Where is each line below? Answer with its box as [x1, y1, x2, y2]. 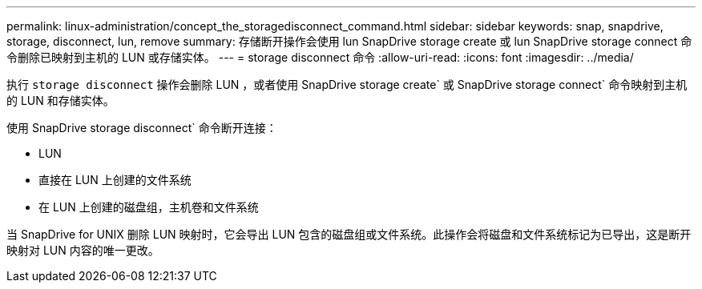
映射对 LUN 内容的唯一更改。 [6, 243, 159, 257]
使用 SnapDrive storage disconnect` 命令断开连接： [6, 121, 277, 134]
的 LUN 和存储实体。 [6, 94, 115, 107]
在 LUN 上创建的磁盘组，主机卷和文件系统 [38, 200, 259, 214]
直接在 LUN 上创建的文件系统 [38, 173, 192, 187]
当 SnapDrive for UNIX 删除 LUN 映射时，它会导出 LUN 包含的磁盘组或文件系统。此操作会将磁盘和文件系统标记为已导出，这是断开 [6, 227, 692, 241]
